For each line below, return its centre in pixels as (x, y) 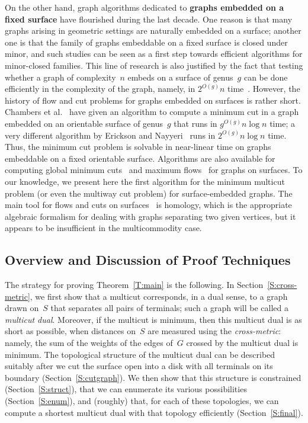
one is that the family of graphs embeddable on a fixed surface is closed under (146, 42)
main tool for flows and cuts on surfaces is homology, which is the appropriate (148, 205)
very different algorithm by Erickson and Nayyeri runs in (110, 135)
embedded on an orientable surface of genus (84, 123)
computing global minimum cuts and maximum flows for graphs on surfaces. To (154, 170)
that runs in (195, 123)
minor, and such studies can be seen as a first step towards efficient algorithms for (154, 54)
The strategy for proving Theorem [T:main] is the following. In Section (134, 285)
